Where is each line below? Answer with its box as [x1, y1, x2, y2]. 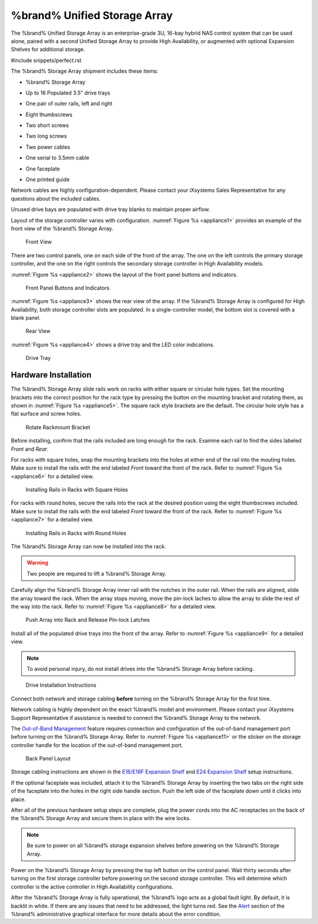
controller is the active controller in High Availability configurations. [11, 883, 174, 890]
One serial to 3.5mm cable [25, 154, 90, 162]
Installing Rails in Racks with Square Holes [25, 486, 128, 493]
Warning [26, 559, 48, 566]
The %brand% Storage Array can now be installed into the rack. [11, 543, 166, 550]
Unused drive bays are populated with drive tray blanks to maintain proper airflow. [11, 206, 210, 213]
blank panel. [11, 314, 41, 322]
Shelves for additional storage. [11, 46, 85, 53]
